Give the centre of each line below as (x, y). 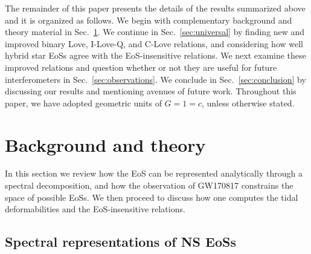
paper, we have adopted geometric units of (83, 103)
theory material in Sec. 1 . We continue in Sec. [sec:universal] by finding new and (155, 32)
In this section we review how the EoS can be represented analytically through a (154, 173)
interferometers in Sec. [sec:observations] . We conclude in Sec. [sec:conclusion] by (155, 79)
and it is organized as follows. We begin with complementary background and (149, 20)
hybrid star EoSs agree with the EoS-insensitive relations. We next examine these (155, 55)
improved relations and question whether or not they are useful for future (141, 67)
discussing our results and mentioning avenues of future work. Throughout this (151, 91)
